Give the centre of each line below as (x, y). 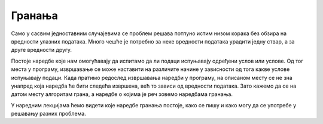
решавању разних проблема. (48, 114)
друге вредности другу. (41, 50)
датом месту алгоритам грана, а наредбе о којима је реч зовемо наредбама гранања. (122, 94)
